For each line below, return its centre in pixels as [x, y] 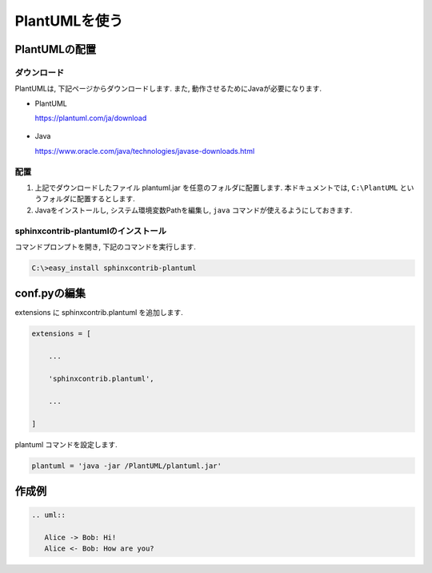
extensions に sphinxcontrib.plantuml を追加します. [99, 313]
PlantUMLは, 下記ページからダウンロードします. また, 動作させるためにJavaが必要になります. [168, 89]
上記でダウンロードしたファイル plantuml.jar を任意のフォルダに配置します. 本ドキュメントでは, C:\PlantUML [216, 188]
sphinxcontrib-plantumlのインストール [91, 231]
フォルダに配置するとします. [88, 199]
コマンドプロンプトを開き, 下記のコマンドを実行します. [105, 246]
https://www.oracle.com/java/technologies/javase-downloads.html [145, 151]
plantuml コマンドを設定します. [66, 444]
